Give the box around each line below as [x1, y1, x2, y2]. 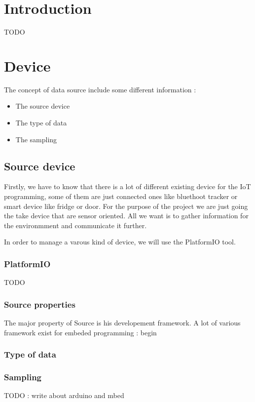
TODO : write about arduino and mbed [4, 390, 124, 401]
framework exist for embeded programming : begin [4, 327, 157, 337]
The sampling [15, 134, 57, 144]
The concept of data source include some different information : [4, 84, 196, 94]
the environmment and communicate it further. [4, 220, 147, 230]
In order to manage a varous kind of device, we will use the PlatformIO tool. [4, 237, 236, 247]
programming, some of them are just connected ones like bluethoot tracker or [4, 191, 238, 201]
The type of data [15, 118, 67, 128]
